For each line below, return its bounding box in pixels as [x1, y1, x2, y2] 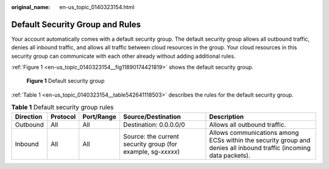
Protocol [51, 112, 76, 121]
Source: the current [122, 132, 179, 140]
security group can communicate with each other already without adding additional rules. [11, 52, 236, 60]
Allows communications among [209, 128, 299, 137]
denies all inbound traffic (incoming [209, 143, 311, 152]
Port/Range [82, 112, 117, 121]
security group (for [122, 140, 178, 148]
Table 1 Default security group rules [11, 103, 114, 112]
